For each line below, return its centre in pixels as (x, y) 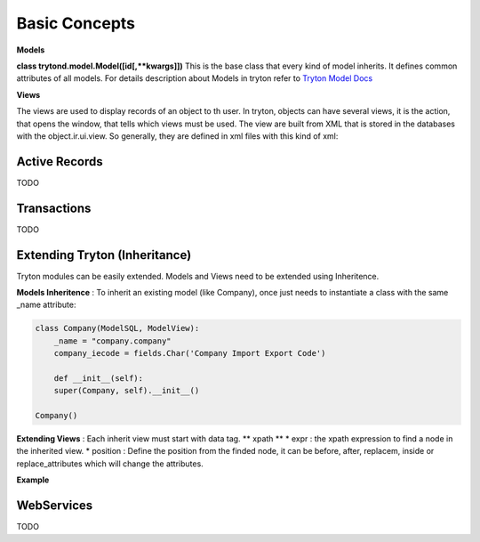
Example (33, 480)
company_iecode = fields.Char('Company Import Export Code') (190, 353)
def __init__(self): (99, 378)
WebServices (55, 506)
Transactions (54, 208)
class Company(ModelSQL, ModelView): (117, 328)
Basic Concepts (76, 23)
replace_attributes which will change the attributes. (110, 464)
